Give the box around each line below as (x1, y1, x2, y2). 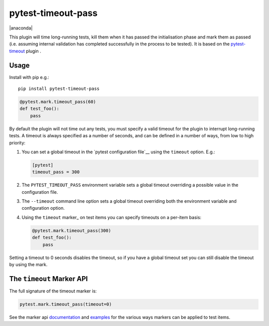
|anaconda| (9, 25, 33, 31)
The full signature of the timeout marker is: (9, 288, 97, 294)
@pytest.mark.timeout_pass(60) (19, 99, 97, 104)
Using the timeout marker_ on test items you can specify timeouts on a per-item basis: (21, 214, 202, 220)
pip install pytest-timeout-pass (18, 86, 100, 92)
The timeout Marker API (9, 275, 88, 283)
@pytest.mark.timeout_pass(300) (32, 228, 112, 233)
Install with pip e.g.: (9, 74, 49, 80)
